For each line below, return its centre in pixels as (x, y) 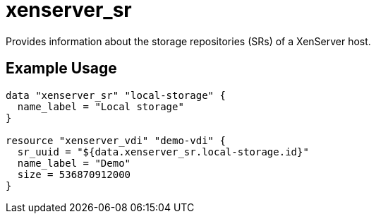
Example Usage (61, 69)
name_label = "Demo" (74, 163)
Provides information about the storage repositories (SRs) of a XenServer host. (188, 41)
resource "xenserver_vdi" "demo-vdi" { (116, 140)
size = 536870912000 (74, 174)
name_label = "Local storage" (101, 106)
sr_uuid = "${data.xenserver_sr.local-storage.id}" (163, 152)
